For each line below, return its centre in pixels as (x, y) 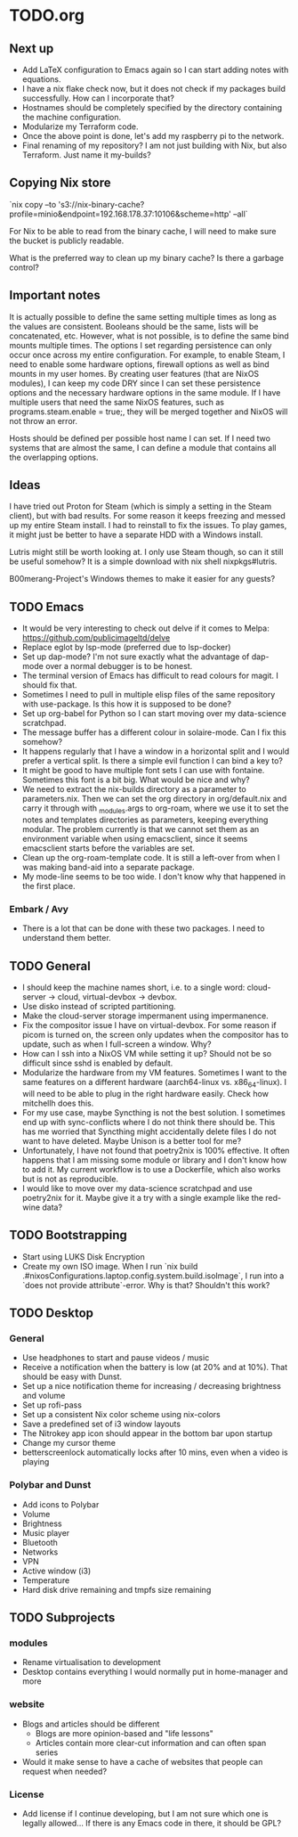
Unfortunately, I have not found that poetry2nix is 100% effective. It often (156, 1150)
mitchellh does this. (58, 1103)
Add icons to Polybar (60, 1504)
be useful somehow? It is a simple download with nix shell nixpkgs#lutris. (143, 561)
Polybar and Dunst (50, 1485)
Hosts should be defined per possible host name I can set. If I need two (140, 438)
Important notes (55, 295)
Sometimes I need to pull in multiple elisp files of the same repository (149, 695)
